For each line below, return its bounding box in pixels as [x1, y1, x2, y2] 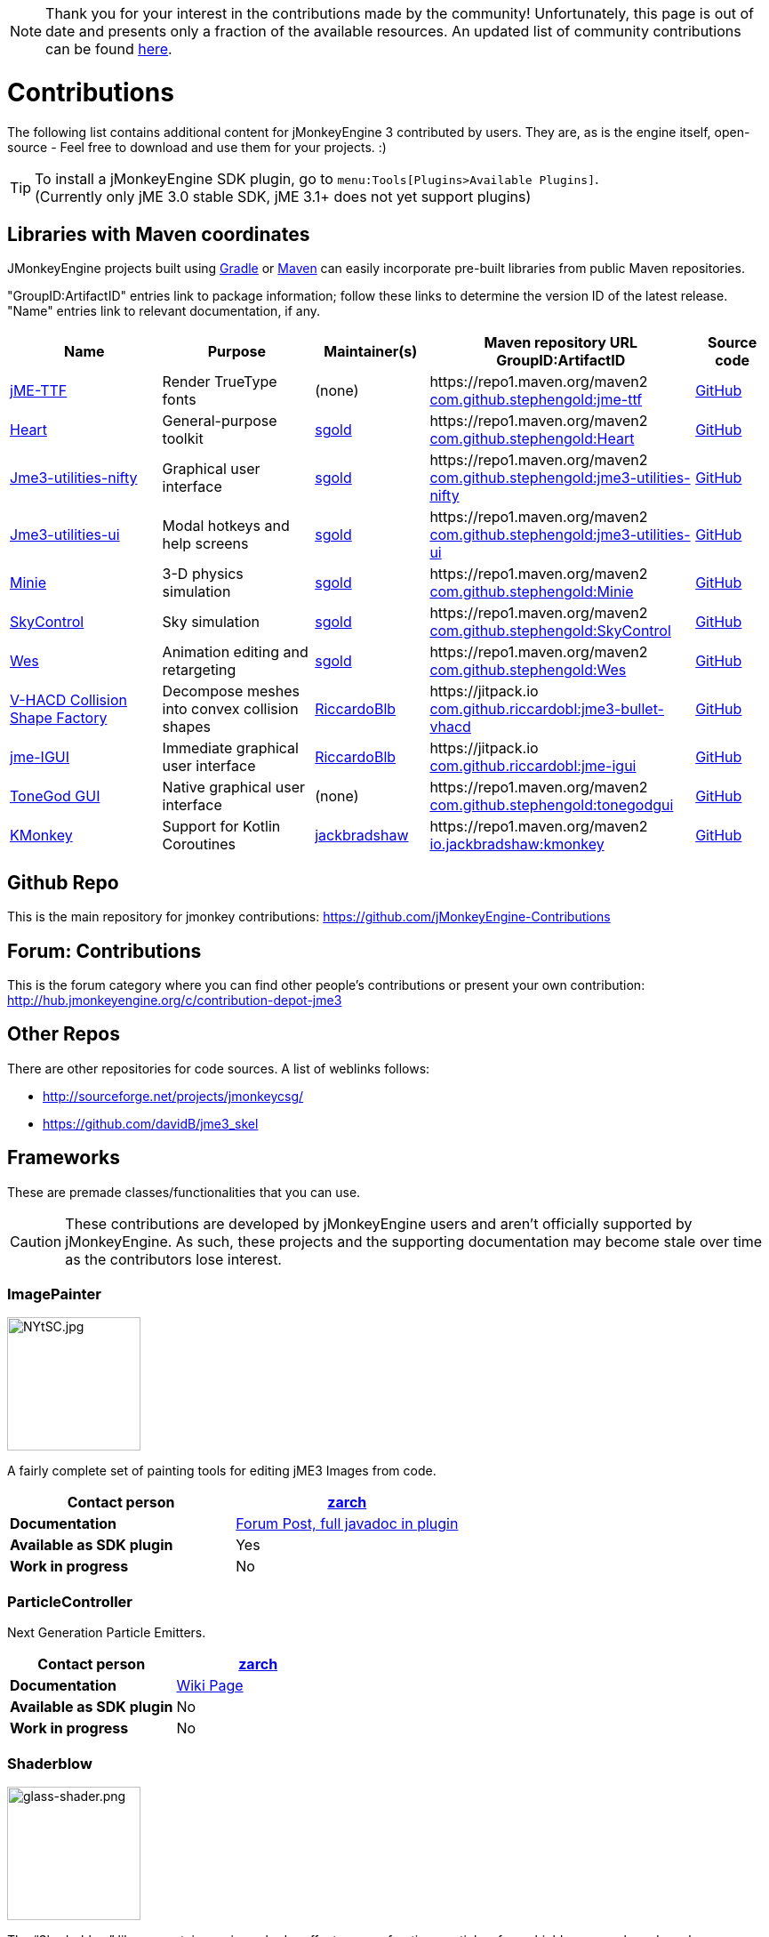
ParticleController [7, 1592, 132, 1611]
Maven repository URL [484, 334, 637, 352]
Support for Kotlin [162, 817, 281, 836]
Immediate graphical [162, 739, 299, 758]
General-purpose [162, 412, 277, 430]
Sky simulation [162, 613, 260, 631]
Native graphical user [162, 778, 306, 797]
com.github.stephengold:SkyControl [429, 622, 671, 640]
